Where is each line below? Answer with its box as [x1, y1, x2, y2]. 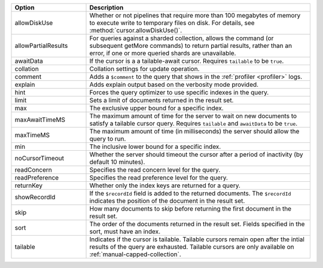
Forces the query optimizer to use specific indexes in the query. [89, 89, 269, 96]
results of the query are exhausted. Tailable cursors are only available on [89, 243, 294, 251]
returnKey [14, 181, 43, 190]
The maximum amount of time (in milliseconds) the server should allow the [89, 127, 300, 135]
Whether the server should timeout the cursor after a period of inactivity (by [89, 150, 303, 159]
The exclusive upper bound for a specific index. [89, 104, 224, 112]
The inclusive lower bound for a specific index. [89, 142, 221, 151]
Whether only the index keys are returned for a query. [89, 181, 240, 190]
